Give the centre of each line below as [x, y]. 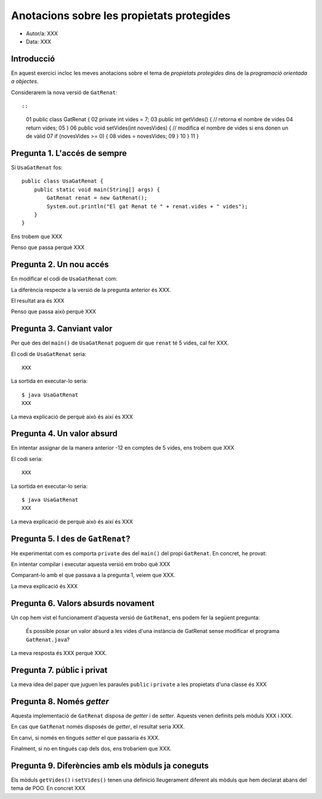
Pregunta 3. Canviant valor [62, 329]
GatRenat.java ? [48, 640]
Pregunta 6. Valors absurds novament [83, 603]
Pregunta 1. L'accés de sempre [69, 153]
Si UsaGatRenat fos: [37, 168]
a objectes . [25, 81]
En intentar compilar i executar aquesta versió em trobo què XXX [91, 564]
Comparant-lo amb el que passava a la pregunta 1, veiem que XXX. [93, 575]
